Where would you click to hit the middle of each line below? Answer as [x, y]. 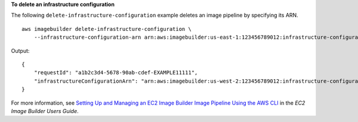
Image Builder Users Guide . [45, 111]
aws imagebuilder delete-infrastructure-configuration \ [107, 29]
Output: [20, 51]
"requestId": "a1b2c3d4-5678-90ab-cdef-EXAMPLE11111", [116, 73]
